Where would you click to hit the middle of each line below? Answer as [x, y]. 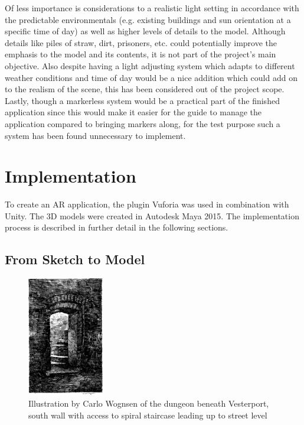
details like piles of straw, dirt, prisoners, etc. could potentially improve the [141, 42]
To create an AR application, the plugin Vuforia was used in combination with [147, 204]
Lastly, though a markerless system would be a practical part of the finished [142, 100]
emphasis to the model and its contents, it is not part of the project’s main [140, 54]
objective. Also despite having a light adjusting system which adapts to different [150, 65]
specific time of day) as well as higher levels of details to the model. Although [145, 31]
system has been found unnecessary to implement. [95, 135]
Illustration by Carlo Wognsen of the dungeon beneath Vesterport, [149, 403]
